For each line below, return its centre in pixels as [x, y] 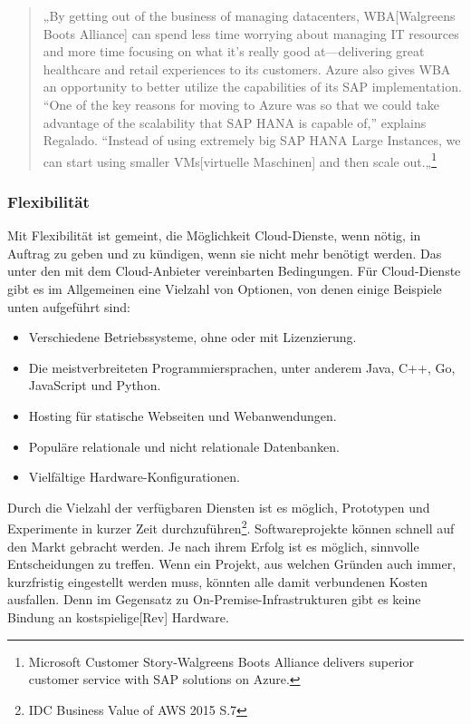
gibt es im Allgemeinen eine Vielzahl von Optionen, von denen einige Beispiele [225, 289]
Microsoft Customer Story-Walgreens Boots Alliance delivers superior [221, 661]
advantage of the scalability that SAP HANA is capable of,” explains [235, 122]
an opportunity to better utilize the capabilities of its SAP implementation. [252, 87]
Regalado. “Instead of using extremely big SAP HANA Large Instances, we [252, 140]
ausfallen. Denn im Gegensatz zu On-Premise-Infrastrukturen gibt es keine [214, 599]
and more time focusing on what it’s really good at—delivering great [234, 51]
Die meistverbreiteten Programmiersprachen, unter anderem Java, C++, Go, [242, 367]
